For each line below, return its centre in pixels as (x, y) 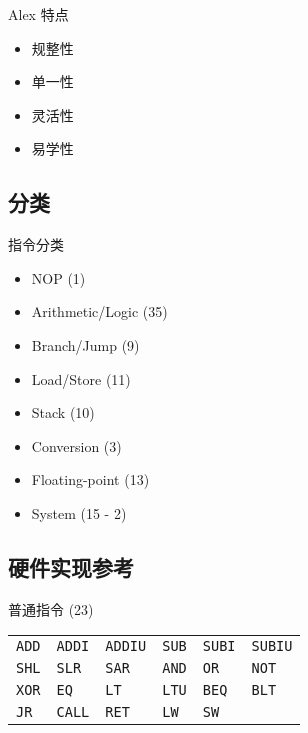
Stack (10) (63, 412)
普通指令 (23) (51, 608)
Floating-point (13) (90, 479)
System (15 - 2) (79, 512)
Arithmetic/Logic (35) (99, 311)
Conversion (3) (76, 445)
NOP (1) (58, 277)
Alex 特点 (38, 14)
